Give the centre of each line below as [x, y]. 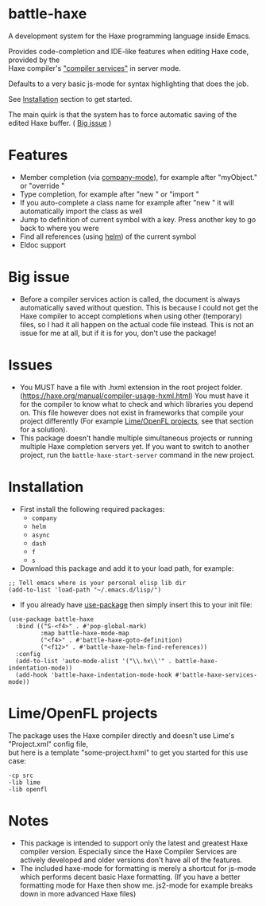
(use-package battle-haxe [51, 619]
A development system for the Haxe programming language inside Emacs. [130, 36]
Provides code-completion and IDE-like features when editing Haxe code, [129, 51]
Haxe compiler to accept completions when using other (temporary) [131, 316]
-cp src [21, 775]
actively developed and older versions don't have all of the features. [131, 860]
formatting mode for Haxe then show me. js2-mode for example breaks [136, 885]
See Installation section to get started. [70, 99]
